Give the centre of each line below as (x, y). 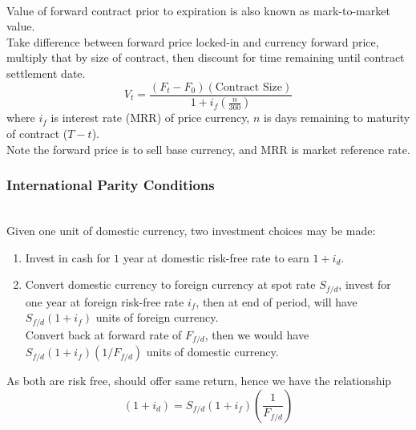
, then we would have (257, 334)
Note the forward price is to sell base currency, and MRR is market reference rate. (208, 149)
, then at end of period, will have (277, 301)
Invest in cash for (68, 257)
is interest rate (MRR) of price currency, (150, 118)
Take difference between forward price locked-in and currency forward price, (193, 41)
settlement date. (46, 73)
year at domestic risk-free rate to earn (216, 257)
